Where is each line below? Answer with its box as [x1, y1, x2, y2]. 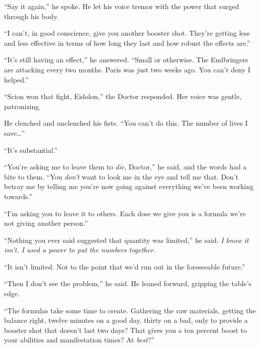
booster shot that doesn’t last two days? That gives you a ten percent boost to [4, 324, 247, 335]
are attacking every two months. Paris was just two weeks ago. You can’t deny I [4, 64, 250, 74]
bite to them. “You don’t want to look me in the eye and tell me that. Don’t [4, 171, 239, 182]
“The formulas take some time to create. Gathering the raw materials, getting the [4, 305, 256, 315]
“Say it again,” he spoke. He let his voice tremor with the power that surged [4, 1, 239, 11]
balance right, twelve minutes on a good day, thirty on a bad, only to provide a [4, 315, 248, 325]
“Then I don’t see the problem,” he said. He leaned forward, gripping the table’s [4, 278, 251, 289]
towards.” [4, 191, 33, 201]
